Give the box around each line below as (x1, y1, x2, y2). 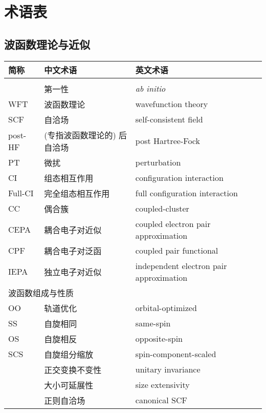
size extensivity (135, 379, 190, 391)
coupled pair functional (135, 244, 218, 257)
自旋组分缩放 (44, 348, 94, 360)
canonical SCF (135, 394, 187, 406)
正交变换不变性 (44, 363, 102, 376)
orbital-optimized (135, 302, 197, 314)
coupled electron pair (135, 217, 211, 230)
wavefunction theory (135, 98, 208, 110)
